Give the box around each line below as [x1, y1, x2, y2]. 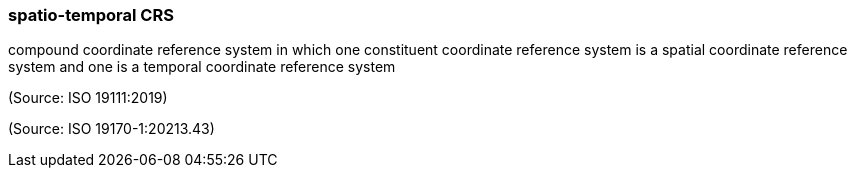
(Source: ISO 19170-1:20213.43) [8, 120, 215, 138]
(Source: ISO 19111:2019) [8, 89, 168, 107]
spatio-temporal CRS [8, 5, 174, 25]
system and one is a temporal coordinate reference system [8, 58, 396, 76]
